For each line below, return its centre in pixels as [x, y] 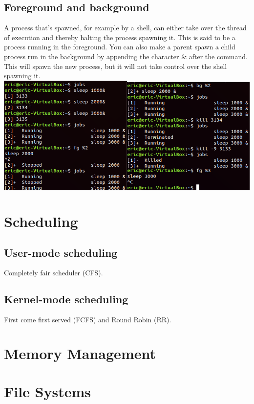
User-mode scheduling [61, 252]
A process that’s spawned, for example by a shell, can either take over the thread [125, 28]
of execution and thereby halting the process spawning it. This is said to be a [120, 37]
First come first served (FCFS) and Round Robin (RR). [88, 320]
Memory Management [80, 353]
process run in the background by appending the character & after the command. [126, 56]
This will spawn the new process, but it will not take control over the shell [116, 66]
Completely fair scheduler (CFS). [53, 273]
